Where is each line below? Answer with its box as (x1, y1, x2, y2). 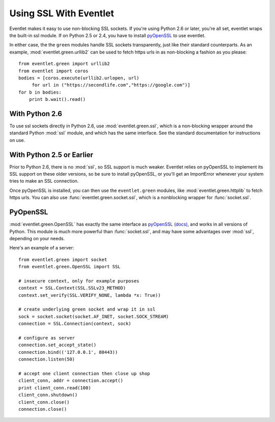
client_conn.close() (18, 399, 70, 405)
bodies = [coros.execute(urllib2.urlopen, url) (18, 75, 140, 81)
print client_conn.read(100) (18, 385, 91, 390)
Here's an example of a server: (9, 245, 74, 251)
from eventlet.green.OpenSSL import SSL (18, 264, 121, 270)
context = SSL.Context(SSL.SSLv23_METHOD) (18, 285, 126, 291)
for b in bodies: (18, 89, 62, 95)
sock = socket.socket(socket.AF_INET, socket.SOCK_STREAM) (18, 314, 169, 319)
